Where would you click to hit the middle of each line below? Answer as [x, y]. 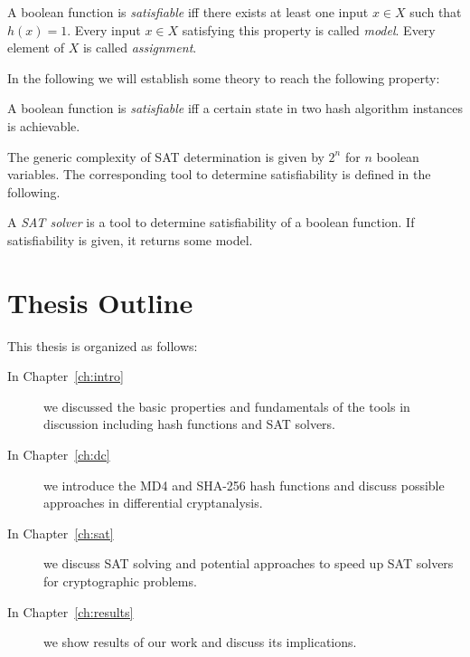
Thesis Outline [100, 302]
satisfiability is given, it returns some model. [130, 239]
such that [436, 12]
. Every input [104, 29]
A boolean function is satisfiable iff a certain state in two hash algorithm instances [235, 108]
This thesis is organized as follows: [103, 345]
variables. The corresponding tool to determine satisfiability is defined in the [219, 174]
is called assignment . [140, 48]
